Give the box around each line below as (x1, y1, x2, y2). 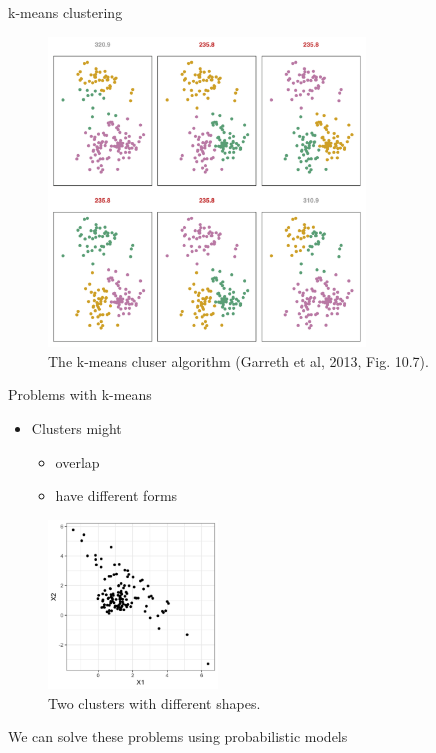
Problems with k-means (8, 384, 152, 405)
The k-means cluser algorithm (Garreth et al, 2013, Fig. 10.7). (48, 350, 429, 371)
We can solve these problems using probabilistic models (8, 726, 348, 747)
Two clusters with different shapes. (48, 692, 261, 713)
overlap (55, 451, 100, 472)
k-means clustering (8, 2, 123, 22)
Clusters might (31, 417, 122, 438)
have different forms (55, 485, 178, 506)
